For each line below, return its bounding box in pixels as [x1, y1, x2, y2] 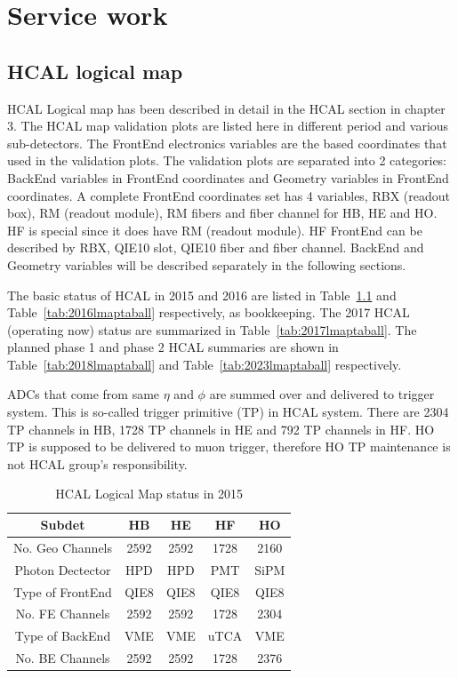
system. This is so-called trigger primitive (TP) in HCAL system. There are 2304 [7, 403, 449, 421]
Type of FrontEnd [13, 582, 112, 601]
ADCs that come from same [7, 385, 160, 403]
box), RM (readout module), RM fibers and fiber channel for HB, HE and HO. [7, 203, 438, 222]
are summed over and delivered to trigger [209, 385, 435, 403]
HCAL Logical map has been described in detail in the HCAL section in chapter [7, 99, 446, 117]
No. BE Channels [15, 649, 110, 667]
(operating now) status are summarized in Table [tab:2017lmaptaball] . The [7, 320, 417, 339]
